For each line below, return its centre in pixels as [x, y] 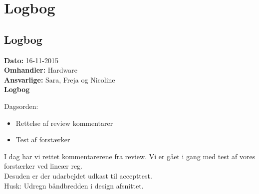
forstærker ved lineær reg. [43, 166]
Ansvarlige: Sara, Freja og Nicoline [60, 79]
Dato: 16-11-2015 [31, 60]
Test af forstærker [43, 140]
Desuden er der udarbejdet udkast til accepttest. [78, 175]
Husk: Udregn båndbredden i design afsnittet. [74, 185]
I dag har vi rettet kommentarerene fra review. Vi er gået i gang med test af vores [130, 156]
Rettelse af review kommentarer [64, 123]
